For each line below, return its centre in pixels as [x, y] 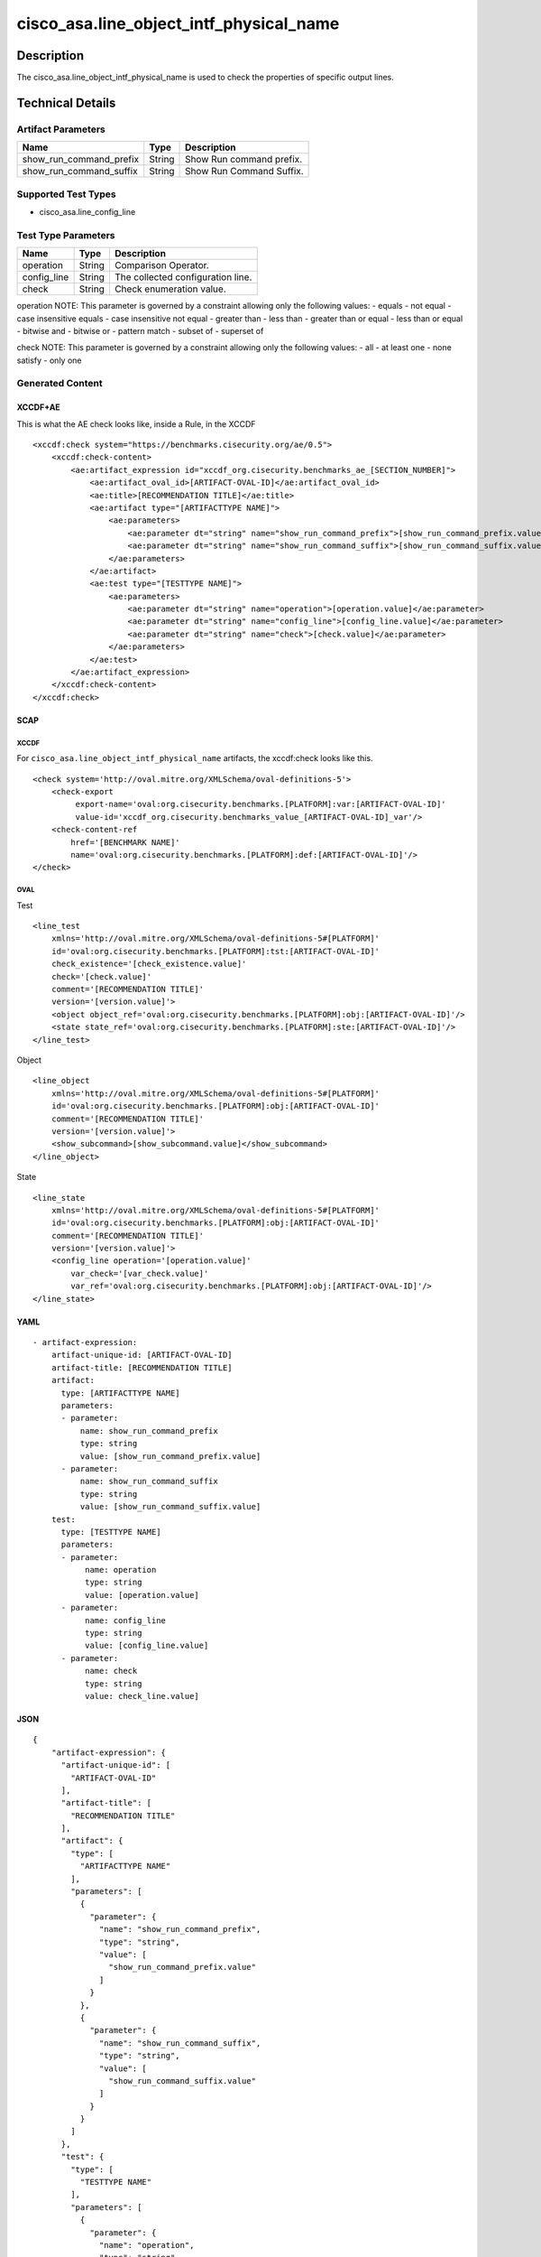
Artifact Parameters [61, 129]
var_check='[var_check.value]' [140, 1273]
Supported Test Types [66, 194]
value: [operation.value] [142, 1595]
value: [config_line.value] [147, 1646]
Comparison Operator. [161, 265]
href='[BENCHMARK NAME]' [125, 842]
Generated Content [60, 384]
